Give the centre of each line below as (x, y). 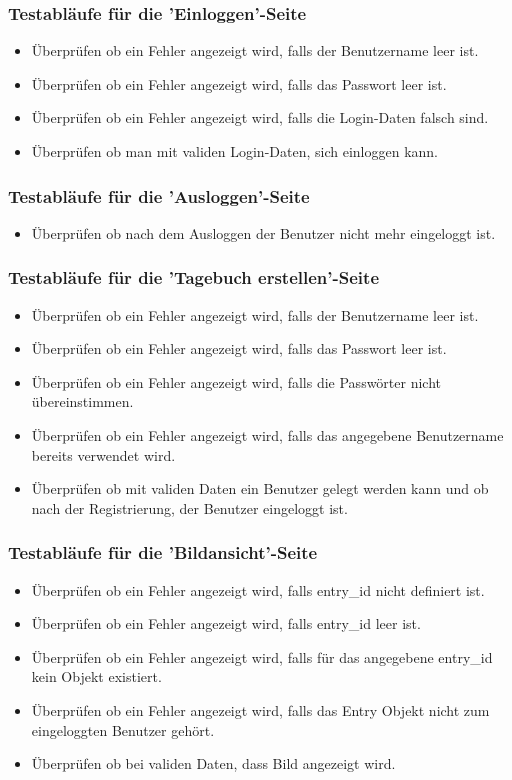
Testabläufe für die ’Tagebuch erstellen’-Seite (194, 277)
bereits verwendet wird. (103, 454)
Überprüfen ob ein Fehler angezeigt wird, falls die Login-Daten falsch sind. (260, 117)
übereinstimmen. (82, 401)
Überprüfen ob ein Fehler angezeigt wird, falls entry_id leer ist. (226, 623)
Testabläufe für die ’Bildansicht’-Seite (163, 552)
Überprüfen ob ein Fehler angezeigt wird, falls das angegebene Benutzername (267, 435)
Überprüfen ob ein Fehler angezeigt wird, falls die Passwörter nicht (236, 381)
